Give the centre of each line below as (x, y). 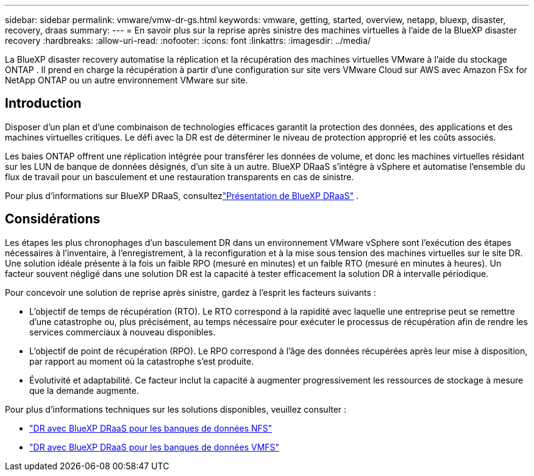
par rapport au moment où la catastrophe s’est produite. (142, 361)
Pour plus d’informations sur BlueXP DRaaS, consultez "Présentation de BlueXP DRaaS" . (182, 195)
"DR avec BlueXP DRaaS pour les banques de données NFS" (151, 428)
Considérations (53, 219)
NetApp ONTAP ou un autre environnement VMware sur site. (126, 80)
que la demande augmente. (84, 390)
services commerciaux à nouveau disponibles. (123, 332)
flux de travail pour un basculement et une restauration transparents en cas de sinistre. (180, 177)
